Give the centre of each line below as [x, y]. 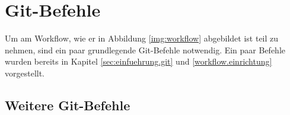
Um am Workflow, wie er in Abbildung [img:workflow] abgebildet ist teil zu [142, 38]
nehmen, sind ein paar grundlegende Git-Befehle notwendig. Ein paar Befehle [145, 49]
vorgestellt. [25, 73]
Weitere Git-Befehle [68, 105]
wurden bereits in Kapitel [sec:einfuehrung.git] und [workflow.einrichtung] [138, 61]
